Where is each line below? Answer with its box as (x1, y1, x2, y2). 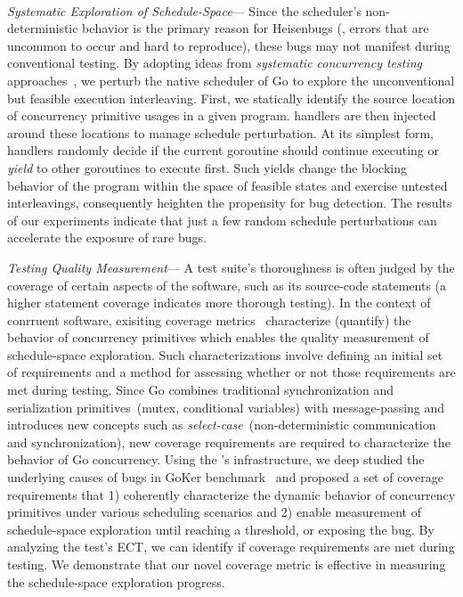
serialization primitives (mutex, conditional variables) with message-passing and (7, 397, 445, 416)
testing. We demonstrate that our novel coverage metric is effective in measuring (7, 555, 446, 573)
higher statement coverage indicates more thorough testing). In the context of (7, 293, 431, 312)
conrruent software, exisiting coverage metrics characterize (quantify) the (7, 310, 411, 329)
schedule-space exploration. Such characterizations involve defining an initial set (7, 345, 443, 364)
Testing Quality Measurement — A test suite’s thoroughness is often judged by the (7, 258, 455, 276)
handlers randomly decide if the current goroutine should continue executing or (7, 141, 439, 159)
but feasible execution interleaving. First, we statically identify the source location (7, 88, 456, 107)
